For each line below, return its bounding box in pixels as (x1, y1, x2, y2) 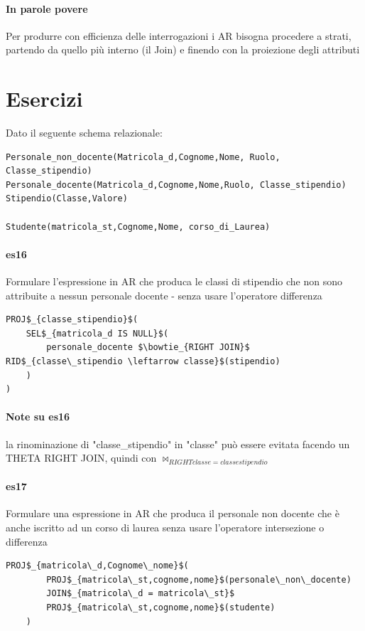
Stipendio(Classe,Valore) (6, 193, 128, 204)
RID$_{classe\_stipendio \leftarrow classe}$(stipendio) (6, 356, 280, 367)
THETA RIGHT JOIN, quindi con (6, 450, 157, 465)
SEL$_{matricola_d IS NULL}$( (26, 328, 169, 339)
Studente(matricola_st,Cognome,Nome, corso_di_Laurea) (6, 221, 271, 232)
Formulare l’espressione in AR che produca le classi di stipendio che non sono (6, 274, 342, 289)
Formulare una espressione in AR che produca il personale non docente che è (6, 506, 339, 521)
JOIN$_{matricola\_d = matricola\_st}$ (46, 588, 235, 599)
